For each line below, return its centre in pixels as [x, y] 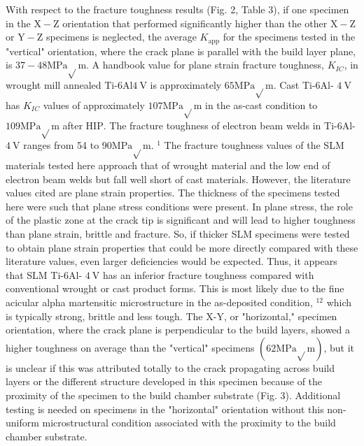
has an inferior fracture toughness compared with [209, 274]
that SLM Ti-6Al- [44, 274]
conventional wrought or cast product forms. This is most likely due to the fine [175, 288]
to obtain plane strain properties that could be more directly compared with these [182, 247]
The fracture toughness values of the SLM [254, 145]
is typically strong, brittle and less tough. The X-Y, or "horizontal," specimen [171, 316]
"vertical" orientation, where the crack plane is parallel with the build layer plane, [181, 51]
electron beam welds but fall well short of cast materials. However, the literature [178, 179]
